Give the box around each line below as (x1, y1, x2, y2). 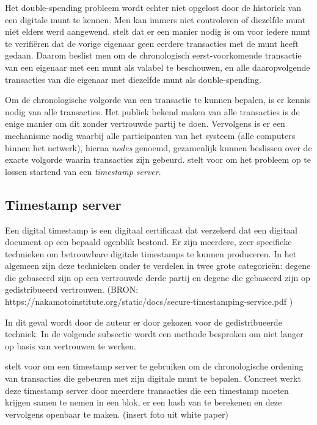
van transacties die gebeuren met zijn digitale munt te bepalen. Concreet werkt (5, 372, 301, 385)
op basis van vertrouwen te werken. (5, 339, 136, 352)
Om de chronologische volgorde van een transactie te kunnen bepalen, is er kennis (5, 93, 311, 106)
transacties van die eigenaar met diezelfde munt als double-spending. (5, 73, 261, 85)
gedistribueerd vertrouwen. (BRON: (5, 283, 139, 296)
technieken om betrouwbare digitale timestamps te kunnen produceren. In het (5, 247, 297, 260)
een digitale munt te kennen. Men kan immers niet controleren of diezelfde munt (5, 13, 306, 26)
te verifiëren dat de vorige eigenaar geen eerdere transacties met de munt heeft (5, 37, 299, 49)
